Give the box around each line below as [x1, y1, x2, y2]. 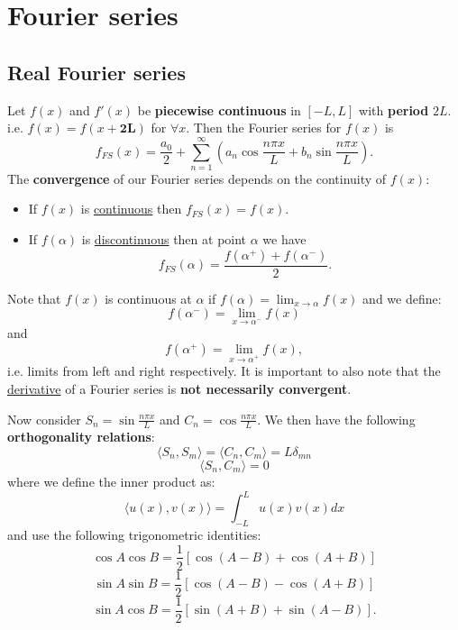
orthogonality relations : [7, 427, 155, 446]
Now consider [7, 409, 81, 428]
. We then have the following [257, 409, 416, 428]
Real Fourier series [7, 58, 186, 86]
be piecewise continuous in [137, 100, 301, 119]
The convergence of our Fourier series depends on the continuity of [7, 169, 387, 187]
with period [359, 100, 429, 119]
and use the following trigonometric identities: [7, 525, 261, 543]
